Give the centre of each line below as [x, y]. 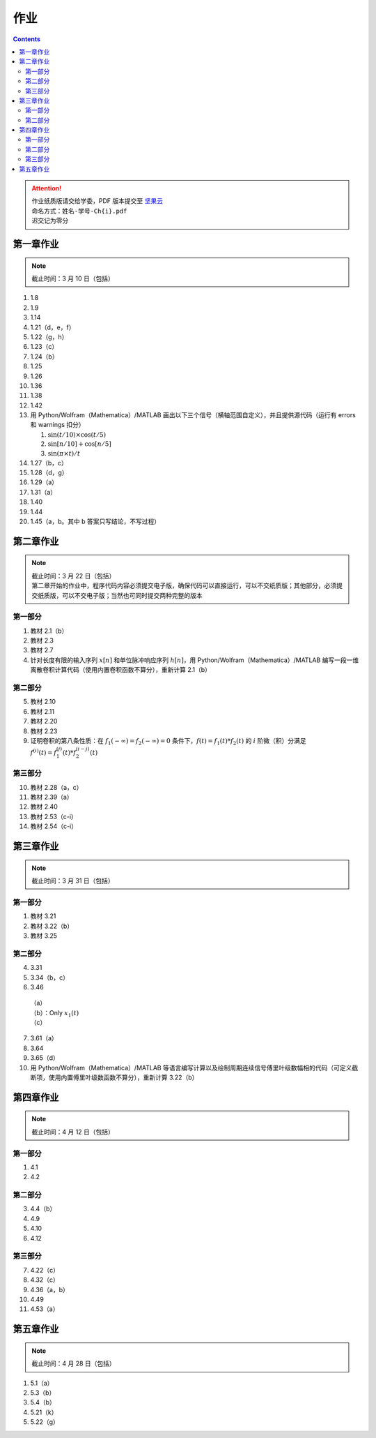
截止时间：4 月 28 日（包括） [74, 1363]
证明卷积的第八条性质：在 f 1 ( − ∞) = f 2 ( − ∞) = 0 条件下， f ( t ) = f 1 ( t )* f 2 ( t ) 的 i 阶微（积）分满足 [168, 741]
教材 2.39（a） [52, 797]
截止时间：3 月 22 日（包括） [73, 576]
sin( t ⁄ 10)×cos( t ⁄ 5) [77, 435]
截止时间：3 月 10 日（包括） [73, 278]
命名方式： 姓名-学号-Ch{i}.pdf [79, 211]
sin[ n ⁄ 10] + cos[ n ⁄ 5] [79, 444]
